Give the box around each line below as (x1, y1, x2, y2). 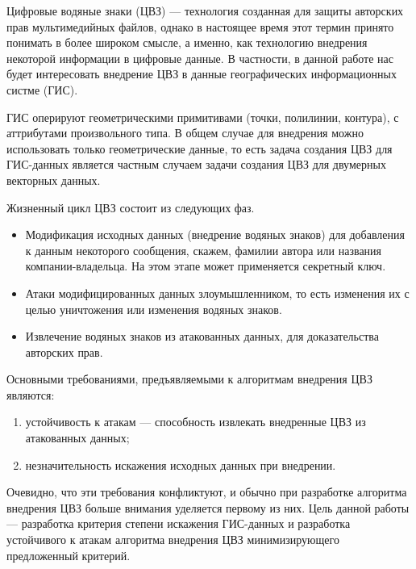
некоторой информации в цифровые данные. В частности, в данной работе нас (6, 49, 393, 66)
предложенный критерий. (6, 546, 131, 563)
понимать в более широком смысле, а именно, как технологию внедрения (6, 34, 368, 51)
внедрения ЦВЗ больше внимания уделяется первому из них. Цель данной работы (6, 499, 410, 516)
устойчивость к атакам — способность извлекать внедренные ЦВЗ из (25, 413, 366, 430)
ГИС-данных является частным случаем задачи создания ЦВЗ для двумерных (6, 156, 386, 173)
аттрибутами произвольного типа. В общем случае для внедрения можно (6, 124, 364, 141)
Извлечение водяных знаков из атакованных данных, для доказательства (25, 328, 379, 345)
